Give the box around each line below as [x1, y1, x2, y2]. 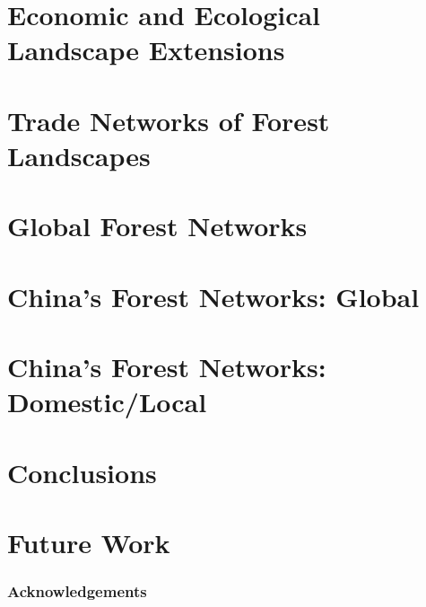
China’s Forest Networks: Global [7, 277, 420, 314]
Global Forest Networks [7, 207, 308, 244]
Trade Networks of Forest [7, 101, 330, 138]
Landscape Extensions [7, 31, 285, 68]
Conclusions [7, 453, 157, 490]
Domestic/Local [7, 383, 207, 420]
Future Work [7, 524, 170, 560]
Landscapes [7, 136, 151, 173]
